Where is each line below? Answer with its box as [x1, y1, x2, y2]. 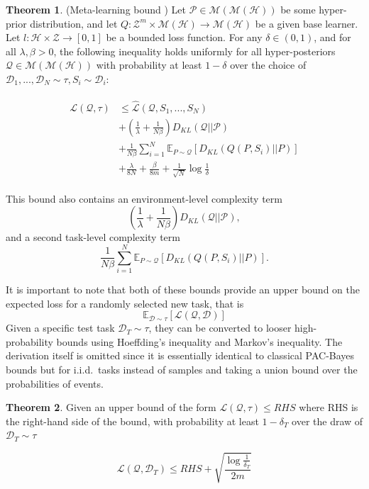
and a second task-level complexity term [6, 230, 180, 244]
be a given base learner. [255, 16, 358, 30]
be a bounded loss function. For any [106, 30, 263, 45]
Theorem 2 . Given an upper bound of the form [6, 400, 216, 415]
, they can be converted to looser [148, 320, 292, 335]
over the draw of [292, 413, 363, 428]
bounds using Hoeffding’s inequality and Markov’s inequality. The [56, 334, 343, 349]
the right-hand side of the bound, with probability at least [6, 413, 259, 428]
